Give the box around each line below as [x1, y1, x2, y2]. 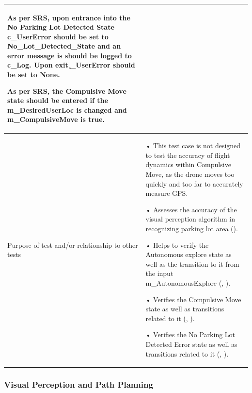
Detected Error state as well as [145, 339, 237, 349]
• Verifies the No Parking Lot [145, 329, 236, 340]
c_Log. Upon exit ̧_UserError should [7, 60, 135, 70]
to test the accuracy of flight [145, 150, 230, 160]
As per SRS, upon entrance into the [7, 12, 130, 22]
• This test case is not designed [145, 140, 241, 151]
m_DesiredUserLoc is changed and [7, 104, 127, 115]
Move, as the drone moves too [145, 169, 235, 179]
